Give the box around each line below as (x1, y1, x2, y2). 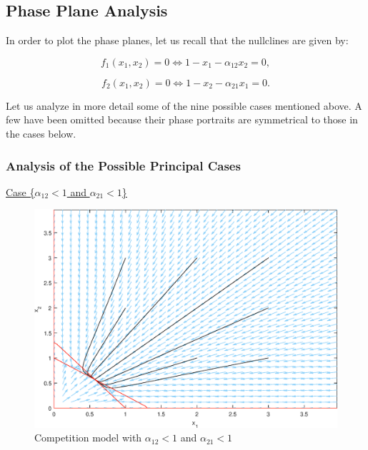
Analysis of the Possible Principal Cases (6, 156, 241, 174)
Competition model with (34, 430, 142, 445)
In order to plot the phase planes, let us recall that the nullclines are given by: (6, 33, 349, 48)
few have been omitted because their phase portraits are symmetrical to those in (6, 112, 358, 127)
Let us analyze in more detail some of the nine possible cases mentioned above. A (6, 98, 362, 113)
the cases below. (6, 126, 76, 140)
